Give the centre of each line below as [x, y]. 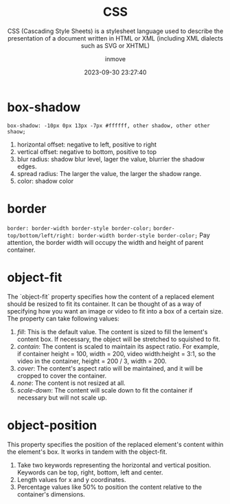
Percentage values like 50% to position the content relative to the [110, 487]
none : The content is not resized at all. [71, 383]
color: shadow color [45, 181]
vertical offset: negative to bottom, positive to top [87, 151]
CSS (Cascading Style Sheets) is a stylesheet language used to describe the [115, 31]
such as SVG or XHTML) [115, 45]
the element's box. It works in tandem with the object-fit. [87, 452]
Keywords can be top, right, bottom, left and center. [90, 472]
